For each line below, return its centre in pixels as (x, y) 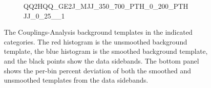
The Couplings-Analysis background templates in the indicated (98, 32)
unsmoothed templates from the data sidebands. (76, 80)
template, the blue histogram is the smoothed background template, (106, 51)
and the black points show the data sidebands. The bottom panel (102, 60)
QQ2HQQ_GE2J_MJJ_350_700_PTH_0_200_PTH (106, 6)
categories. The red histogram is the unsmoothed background (95, 41)
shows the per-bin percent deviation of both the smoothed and (97, 70)
